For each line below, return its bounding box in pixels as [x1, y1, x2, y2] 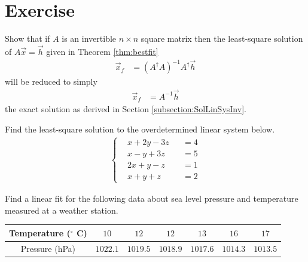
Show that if [5, 32, 50, 45]
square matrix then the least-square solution [141, 32, 303, 45]
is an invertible [62, 32, 117, 45]
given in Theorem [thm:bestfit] [46, 45, 158, 57]
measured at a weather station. [5, 204, 118, 216]
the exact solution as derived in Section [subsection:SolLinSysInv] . [5, 103, 246, 115]
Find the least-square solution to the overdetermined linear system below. [5, 122, 275, 135]
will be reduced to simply [5, 75, 97, 88]
